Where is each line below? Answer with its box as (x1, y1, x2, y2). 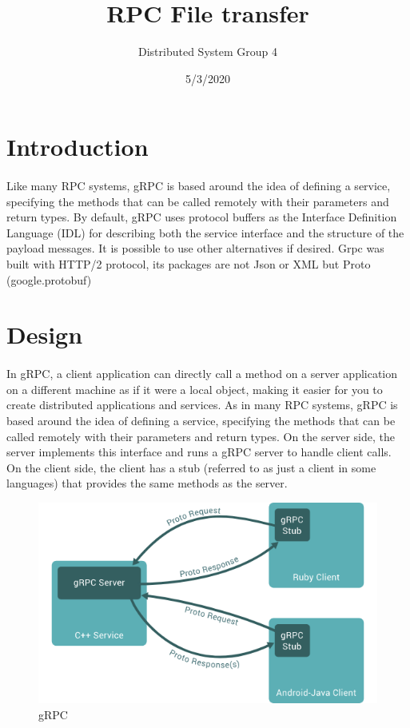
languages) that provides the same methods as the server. (6, 475, 288, 491)
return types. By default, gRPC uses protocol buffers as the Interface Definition (6, 209, 397, 225)
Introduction (6, 130, 149, 163)
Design (6, 318, 83, 351)
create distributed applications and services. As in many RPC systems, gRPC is (6, 396, 398, 413)
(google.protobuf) (6, 271, 92, 288)
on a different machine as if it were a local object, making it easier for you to (6, 380, 383, 397)
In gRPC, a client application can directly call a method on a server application (6, 365, 398, 382)
